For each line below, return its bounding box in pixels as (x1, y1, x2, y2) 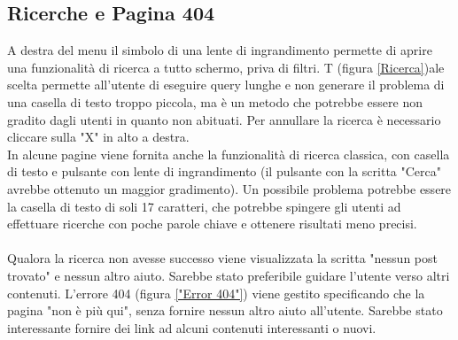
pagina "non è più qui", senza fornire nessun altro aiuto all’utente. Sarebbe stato (7, 301, 443, 320)
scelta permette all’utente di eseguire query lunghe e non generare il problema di (7, 75, 445, 94)
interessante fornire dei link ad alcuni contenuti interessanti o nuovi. (7, 318, 376, 336)
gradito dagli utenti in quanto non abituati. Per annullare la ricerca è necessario (7, 110, 441, 128)
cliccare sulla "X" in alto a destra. (7, 127, 190, 146)
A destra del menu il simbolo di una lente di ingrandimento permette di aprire (7, 41, 432, 59)
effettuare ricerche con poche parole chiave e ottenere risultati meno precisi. (7, 214, 417, 233)
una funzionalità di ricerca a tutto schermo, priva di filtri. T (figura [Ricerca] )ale (7, 58, 445, 76)
